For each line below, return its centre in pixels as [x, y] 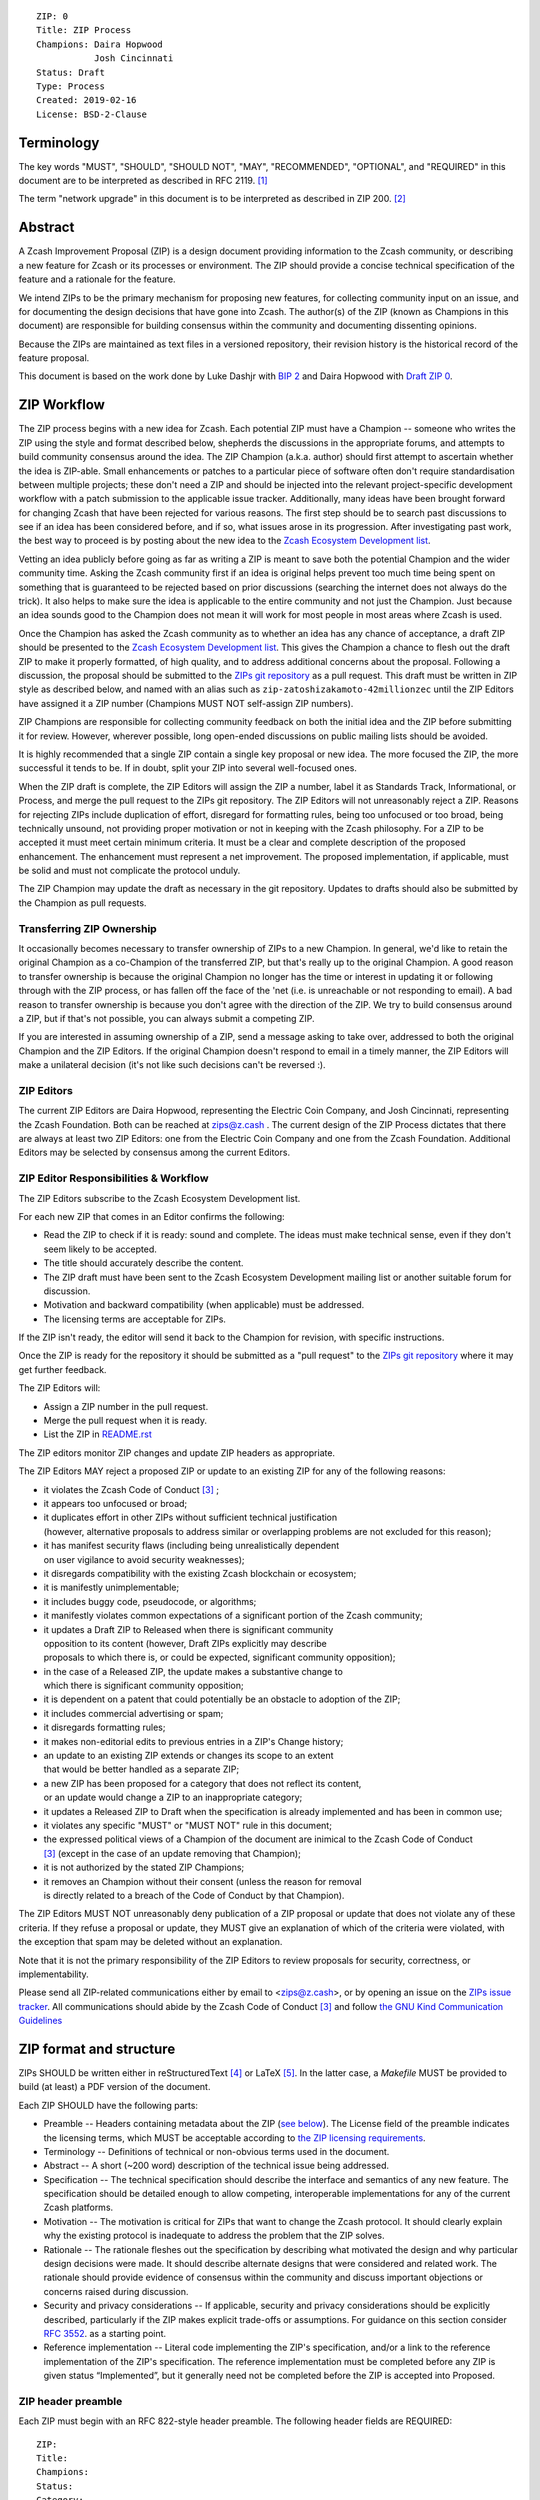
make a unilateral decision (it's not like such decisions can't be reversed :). [172, 1065]
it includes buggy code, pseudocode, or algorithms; [150, 1601]
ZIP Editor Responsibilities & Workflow [113, 1178]
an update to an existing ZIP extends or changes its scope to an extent [188, 1756]
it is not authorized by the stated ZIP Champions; [144, 1867]
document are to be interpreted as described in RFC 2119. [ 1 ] [143, 181]
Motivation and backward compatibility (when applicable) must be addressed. [204, 1305]
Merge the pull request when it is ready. [125, 1421]
